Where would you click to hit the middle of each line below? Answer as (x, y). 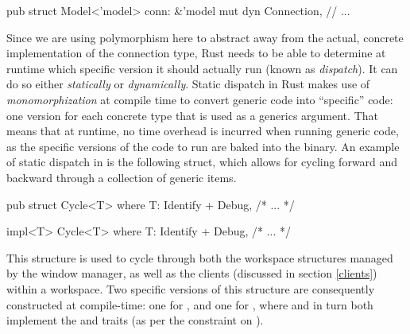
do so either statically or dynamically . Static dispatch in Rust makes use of (188, 84)
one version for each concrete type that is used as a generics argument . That (192, 115)
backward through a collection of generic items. (122, 177)
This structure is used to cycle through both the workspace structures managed (200, 257)
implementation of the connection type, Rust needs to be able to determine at (196, 53)
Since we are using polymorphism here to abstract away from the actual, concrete (205, 37)
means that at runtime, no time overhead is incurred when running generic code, (203, 131)
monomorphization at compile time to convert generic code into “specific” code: (200, 99)
